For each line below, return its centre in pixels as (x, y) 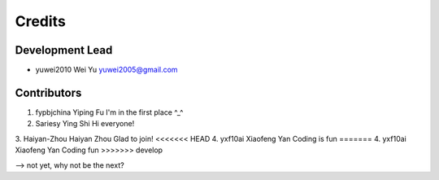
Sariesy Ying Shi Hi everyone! (85, 124)
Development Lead (64, 50)
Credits (41, 21)
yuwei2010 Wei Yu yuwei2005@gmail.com (106, 70)
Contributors (48, 92)
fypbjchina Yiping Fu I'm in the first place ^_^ (109, 112)
